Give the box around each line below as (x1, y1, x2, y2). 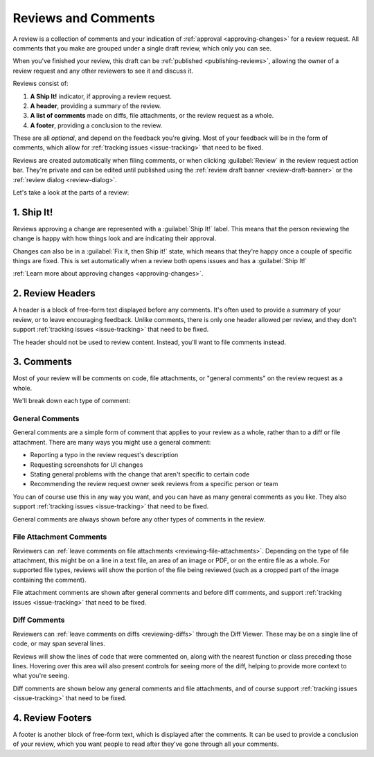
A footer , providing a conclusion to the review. (30, 121, 163, 130)
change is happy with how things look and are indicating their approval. (12, 234, 217, 242)
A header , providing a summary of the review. (30, 101, 161, 110)
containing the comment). (12, 576, 87, 584)
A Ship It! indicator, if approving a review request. (30, 92, 172, 100)
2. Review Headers (12, 287, 96, 299)
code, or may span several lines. (12, 639, 105, 648)
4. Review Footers (12, 712, 92, 724)
